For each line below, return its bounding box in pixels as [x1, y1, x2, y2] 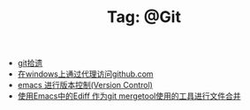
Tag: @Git [107, 7, 181, 27]
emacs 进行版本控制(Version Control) [17, 80, 153, 91]
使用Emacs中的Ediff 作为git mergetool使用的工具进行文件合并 [17, 91, 241, 101]
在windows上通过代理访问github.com [17, 69, 154, 79]
